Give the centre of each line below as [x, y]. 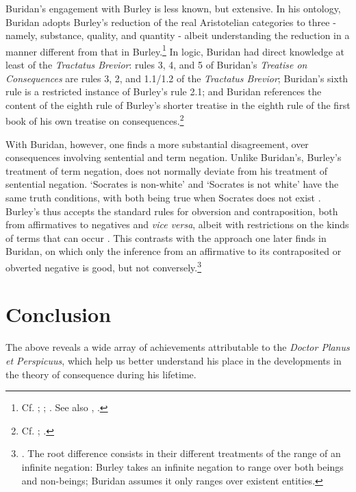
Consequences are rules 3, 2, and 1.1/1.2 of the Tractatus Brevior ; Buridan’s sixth [177, 78]
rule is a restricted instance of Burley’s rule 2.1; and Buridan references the [164, 91]
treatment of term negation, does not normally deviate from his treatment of [167, 170]
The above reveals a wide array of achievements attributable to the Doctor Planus [178, 347]
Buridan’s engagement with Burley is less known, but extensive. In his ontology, [173, 8]
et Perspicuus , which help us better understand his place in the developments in [174, 360]
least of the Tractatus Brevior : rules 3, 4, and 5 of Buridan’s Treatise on [156, 65]
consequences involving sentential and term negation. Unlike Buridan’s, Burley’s [174, 157]
